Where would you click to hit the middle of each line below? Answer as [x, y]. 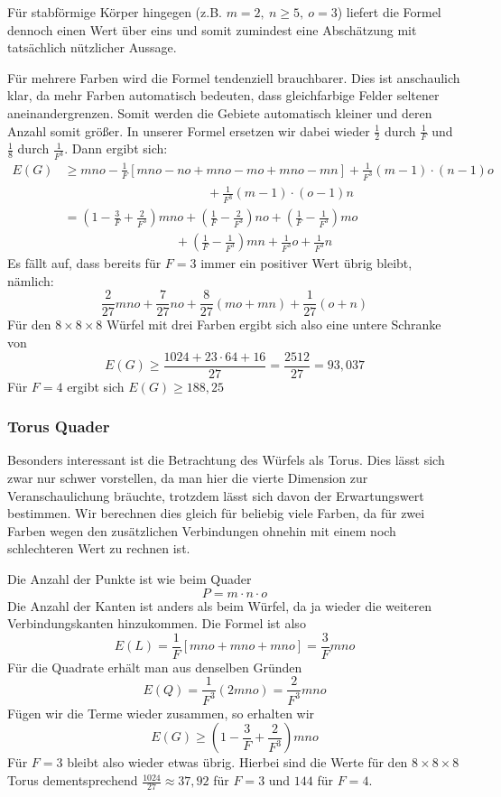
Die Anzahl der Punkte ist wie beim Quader [130, 579]
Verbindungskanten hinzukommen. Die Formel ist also [157, 623]
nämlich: [31, 280]
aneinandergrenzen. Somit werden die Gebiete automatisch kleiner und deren [220, 112]
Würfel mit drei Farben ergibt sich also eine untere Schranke [274, 324]
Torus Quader [59, 426]
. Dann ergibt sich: [116, 148]
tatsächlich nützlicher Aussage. [92, 47]
